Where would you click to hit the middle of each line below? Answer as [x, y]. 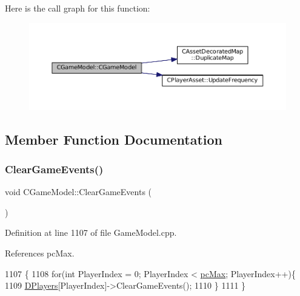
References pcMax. [40, 253]
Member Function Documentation [114, 139]
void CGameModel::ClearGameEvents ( [78, 192]
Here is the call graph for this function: [78, 8]
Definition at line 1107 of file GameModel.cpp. [91, 232]
